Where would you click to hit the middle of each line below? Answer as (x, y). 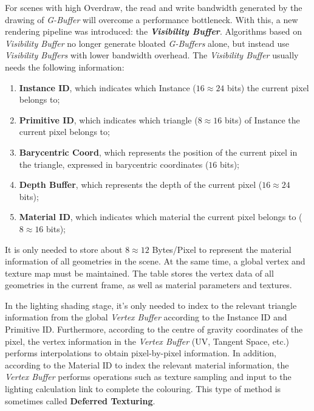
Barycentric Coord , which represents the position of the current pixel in (158, 152)
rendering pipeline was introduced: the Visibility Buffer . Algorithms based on (154, 31)
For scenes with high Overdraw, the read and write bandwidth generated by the (154, 7)
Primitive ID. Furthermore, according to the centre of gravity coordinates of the (154, 329)
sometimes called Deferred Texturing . (80, 400)
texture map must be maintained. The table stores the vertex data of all (139, 273)
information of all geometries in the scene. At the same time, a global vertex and (155, 261)
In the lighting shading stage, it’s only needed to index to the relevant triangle (151, 305)
